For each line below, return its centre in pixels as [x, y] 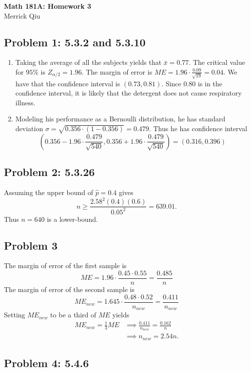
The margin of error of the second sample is [69, 289]
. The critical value [217, 62]
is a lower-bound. [72, 219]
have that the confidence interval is [68, 83]
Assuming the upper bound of [49, 192]
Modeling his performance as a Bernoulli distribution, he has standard [120, 119]
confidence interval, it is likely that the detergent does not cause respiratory [128, 93]
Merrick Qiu [22, 15]
